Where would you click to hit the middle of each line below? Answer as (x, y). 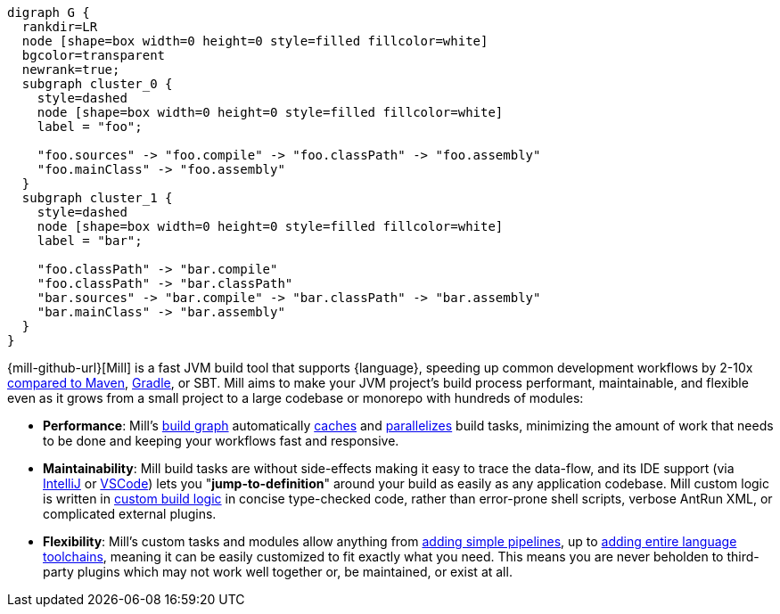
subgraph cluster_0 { (97, 84)
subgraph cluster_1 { (97, 198)
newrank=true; (71, 70)
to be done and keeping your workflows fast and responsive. (221, 441)
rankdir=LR (60, 27)
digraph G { (49, 12)
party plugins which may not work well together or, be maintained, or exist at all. (278, 572)
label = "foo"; (90, 127)
